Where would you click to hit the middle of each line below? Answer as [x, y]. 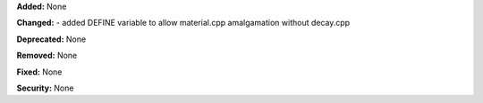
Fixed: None [39, 72]
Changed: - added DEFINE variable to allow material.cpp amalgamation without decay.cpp [183, 23]
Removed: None [47, 55]
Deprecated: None [51, 39]
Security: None [45, 88]
